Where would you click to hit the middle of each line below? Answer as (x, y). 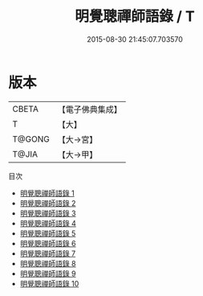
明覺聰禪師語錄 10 (49, 283)
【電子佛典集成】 (89, 109)
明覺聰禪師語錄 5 (48, 233)
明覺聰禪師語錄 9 (48, 273)
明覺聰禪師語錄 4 (48, 223)
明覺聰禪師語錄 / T (135, 16)
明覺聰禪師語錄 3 (48, 213)
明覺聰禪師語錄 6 (48, 243)
